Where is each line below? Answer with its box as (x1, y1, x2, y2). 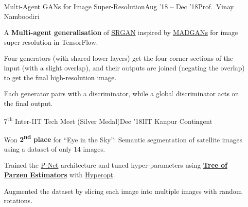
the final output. (4, 98, 53, 108)
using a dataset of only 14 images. (4, 143, 105, 154)
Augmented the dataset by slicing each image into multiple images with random (4, 186, 242, 196)
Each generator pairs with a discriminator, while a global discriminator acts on (4, 88, 239, 99)
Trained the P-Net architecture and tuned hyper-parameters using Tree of (4, 160, 228, 170)
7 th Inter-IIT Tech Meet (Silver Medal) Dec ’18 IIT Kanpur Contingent (4, 115, 213, 126)
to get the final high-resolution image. (4, 72, 117, 82)
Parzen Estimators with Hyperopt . (4, 170, 115, 180)
